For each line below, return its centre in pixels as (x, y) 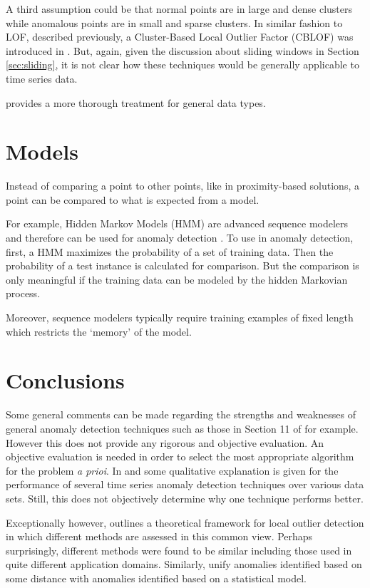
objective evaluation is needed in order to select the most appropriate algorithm (180, 457)
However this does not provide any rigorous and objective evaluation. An (165, 442)
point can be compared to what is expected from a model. (133, 199)
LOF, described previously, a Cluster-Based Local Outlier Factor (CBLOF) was (180, 37)
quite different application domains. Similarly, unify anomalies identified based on (184, 564)
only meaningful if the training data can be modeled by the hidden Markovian (177, 279)
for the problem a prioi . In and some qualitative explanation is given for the (172, 470)
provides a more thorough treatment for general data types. (136, 102)
